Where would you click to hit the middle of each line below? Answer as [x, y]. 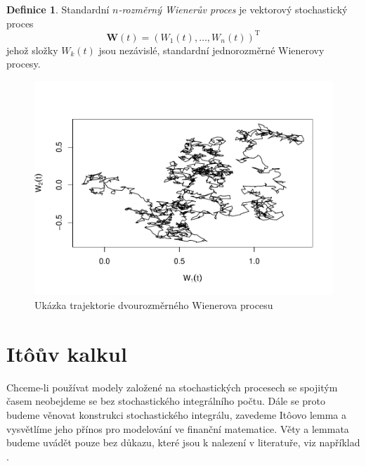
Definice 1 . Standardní [58, 9]
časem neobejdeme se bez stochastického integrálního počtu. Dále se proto [166, 401]
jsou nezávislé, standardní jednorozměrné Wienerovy [211, 50]
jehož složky [32, 50]
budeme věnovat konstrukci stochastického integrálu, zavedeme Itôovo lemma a [177, 414]
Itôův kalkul [67, 353]
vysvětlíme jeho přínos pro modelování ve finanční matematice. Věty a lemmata [178, 428]
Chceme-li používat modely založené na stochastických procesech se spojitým [172, 387]
